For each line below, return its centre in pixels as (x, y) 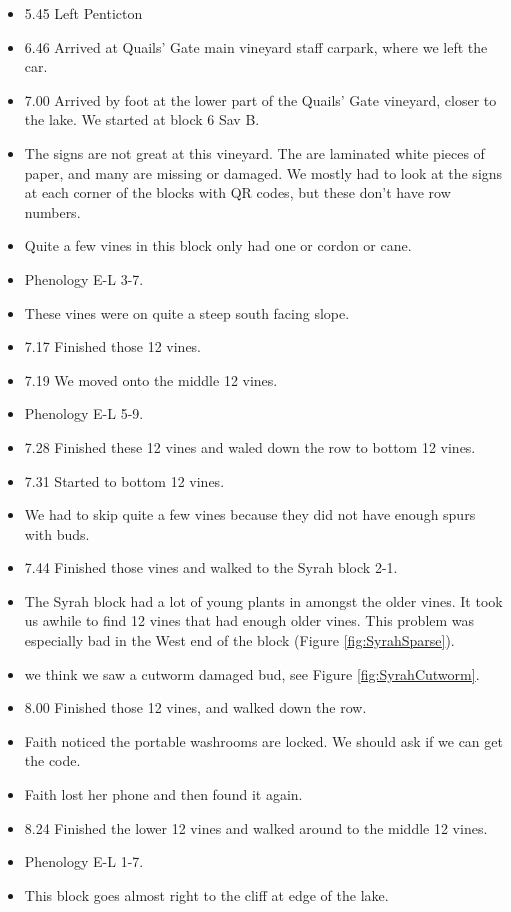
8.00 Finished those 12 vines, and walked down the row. (195, 707)
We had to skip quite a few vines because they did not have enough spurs (250, 514)
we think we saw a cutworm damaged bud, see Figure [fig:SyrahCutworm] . (252, 673)
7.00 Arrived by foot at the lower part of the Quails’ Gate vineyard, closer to (260, 99)
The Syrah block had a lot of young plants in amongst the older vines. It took (263, 600)
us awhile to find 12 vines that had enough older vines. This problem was (249, 620)
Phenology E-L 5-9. (84, 413)
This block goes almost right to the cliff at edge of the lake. (206, 894)
